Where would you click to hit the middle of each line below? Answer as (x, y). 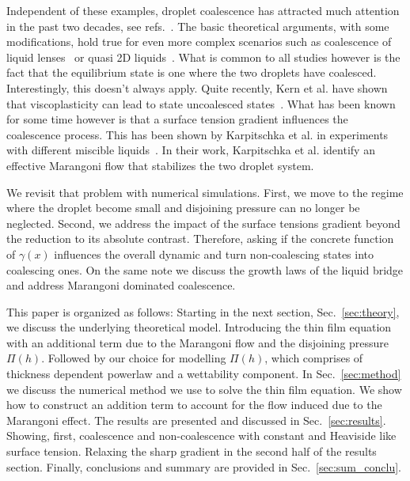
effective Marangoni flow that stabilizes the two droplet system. (160, 165)
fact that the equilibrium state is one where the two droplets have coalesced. (192, 72)
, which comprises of (314, 358)
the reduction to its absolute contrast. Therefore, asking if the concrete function (200, 239)
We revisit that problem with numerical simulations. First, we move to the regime (205, 192)
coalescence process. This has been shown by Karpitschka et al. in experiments (197, 134)
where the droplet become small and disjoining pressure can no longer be (183, 208)
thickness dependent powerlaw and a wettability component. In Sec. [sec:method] (204, 374)
